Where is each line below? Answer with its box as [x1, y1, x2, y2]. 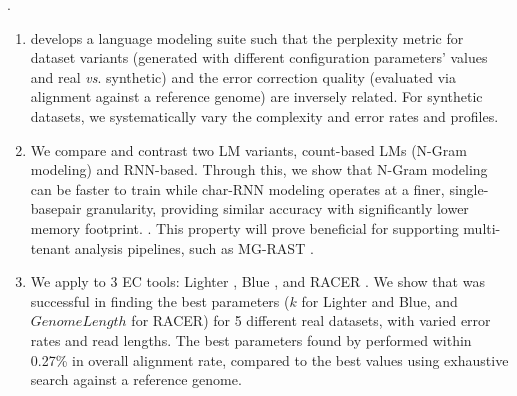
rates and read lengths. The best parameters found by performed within [30, 329, 472, 350]
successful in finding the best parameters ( [30, 290, 290, 311]
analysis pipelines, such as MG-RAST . [74, 237, 314, 258]
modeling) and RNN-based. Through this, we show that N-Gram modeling [30, 159, 488, 180]
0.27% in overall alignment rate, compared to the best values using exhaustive [30, 349, 509, 370]
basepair [30, 198, 82, 219]
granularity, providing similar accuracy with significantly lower [86, 198, 469, 219]
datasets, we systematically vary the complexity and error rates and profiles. [30, 105, 499, 126]
